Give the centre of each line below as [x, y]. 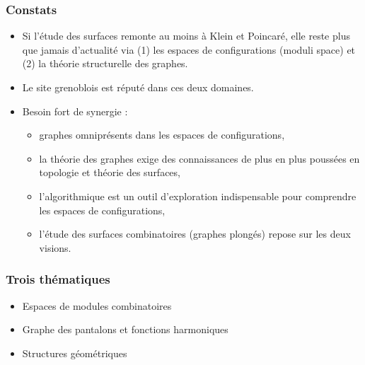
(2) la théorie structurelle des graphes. [105, 63]
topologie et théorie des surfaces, [110, 172]
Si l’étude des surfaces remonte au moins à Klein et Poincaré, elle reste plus [186, 36]
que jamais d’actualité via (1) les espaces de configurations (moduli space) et [189, 49]
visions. [55, 247]
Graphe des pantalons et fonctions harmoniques [125, 329]
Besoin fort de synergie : [75, 111]
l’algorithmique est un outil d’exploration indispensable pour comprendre [198, 196]
